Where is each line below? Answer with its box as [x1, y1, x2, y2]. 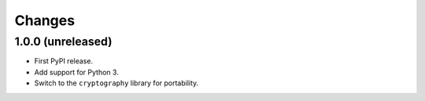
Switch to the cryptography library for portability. [34, 78, 199, 88]
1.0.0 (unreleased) [14, 34, 113, 49]
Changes [14, 12, 75, 29]
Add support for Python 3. [34, 67, 120, 77]
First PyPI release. [34, 56, 94, 66]
